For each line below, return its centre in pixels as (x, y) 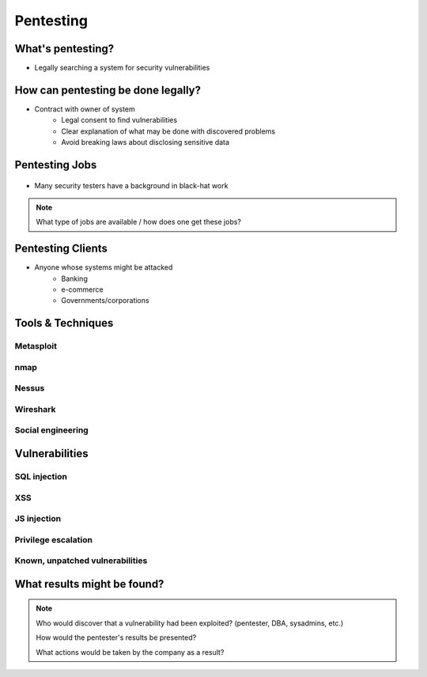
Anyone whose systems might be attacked (104, 267)
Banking (75, 278)
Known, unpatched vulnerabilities (81, 561)
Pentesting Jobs (56, 165)
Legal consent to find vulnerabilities (119, 120)
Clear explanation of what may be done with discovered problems (168, 131)
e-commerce (82, 289)
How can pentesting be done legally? (108, 90)
